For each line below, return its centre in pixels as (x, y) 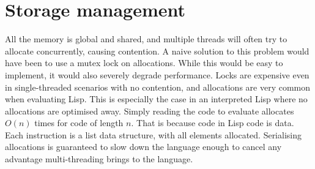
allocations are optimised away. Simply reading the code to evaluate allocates (150, 111)
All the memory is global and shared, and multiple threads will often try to (146, 39)
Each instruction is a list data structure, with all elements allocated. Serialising (153, 134)
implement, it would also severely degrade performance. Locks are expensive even (157, 74)
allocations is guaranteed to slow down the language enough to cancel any (143, 147)
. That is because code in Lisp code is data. (213, 123)
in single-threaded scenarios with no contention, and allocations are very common (158, 87)
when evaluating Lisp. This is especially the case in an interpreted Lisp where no (156, 99)
